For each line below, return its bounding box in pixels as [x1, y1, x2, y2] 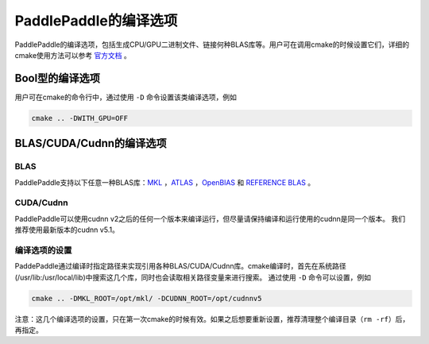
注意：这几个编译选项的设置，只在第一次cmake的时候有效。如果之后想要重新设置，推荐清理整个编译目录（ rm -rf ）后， [14, 314, 410, 323]
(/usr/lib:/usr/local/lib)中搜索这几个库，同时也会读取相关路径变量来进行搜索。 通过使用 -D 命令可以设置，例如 [14, 272, 371, 282]
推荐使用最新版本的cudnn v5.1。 [14, 225, 119, 234]
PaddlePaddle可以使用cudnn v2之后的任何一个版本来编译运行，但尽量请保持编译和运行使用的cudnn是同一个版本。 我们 [14, 214, 406, 223]
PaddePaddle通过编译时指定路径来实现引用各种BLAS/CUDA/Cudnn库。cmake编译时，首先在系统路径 [14, 261, 346, 271]
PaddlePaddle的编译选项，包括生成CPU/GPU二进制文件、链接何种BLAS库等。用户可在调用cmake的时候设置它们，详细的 [14, 40, 410, 49]
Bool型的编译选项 [14, 72, 101, 85]
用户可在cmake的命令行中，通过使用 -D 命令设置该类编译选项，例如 [14, 92, 238, 102]
